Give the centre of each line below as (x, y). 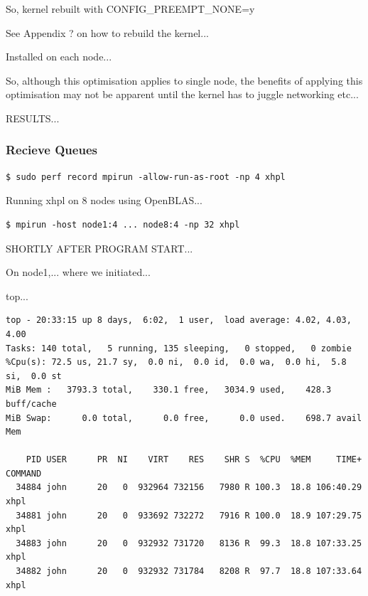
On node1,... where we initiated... (78, 272)
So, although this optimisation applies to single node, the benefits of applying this (184, 80)
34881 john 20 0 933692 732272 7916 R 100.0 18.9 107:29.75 (189, 515)
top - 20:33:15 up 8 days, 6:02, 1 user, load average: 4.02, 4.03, (179, 320)
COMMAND (24, 473)
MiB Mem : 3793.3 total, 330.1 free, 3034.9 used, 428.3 (169, 390)
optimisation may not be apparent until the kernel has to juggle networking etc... (182, 94)
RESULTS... (33, 118)
